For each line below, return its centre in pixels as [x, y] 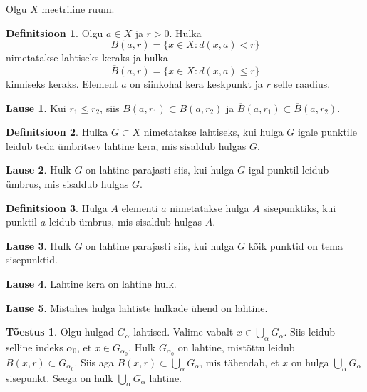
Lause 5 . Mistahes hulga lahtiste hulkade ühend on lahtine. [137, 307]
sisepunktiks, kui [300, 207]
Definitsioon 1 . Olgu [55, 32]
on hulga [310, 362]
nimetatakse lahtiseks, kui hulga [213, 132]
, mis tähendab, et [239, 362]
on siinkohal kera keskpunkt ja [196, 84]
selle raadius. [302, 84]
